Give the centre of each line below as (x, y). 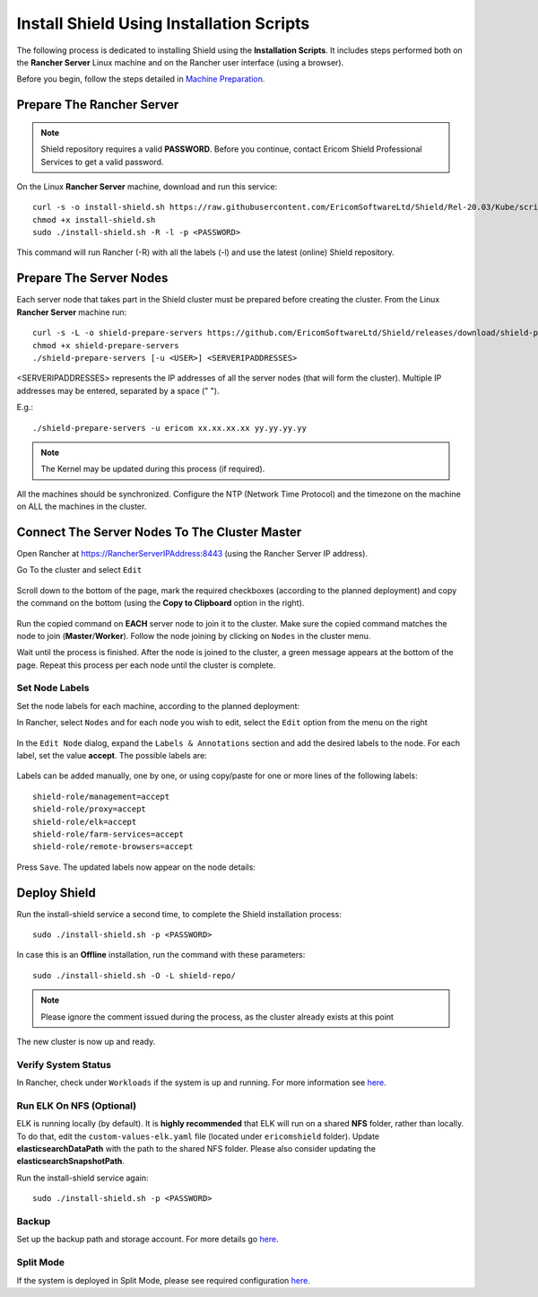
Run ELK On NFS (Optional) (77, 1106)
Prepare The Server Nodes (92, 278)
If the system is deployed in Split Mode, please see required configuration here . (164, 1280)
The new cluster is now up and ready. (86, 1042)
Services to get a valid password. (102, 162)
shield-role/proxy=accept (90, 809)
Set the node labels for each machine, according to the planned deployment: (158, 705)
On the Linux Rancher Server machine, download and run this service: (147, 186)
